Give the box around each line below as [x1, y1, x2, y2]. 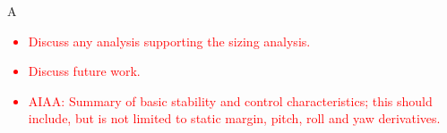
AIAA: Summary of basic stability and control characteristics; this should [28, 91, 433, 110]
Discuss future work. [28, 62, 141, 80]
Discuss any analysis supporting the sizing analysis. [28, 31, 311, 50]
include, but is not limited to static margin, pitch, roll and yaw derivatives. [28, 109, 441, 128]
